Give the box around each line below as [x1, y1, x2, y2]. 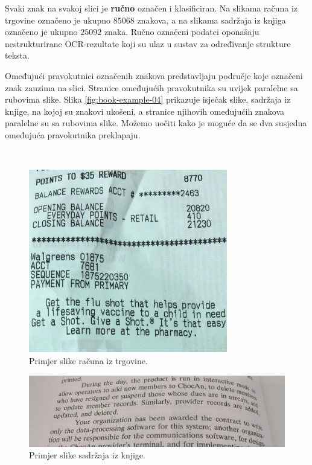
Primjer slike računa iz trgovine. [29, 354, 148, 367]
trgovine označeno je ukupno [5, 13, 111, 26]
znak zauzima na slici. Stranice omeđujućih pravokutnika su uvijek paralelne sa [5, 81, 298, 94]
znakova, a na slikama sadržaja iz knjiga [137, 13, 286, 26]
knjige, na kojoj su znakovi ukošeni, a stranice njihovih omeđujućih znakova [5, 104, 285, 117]
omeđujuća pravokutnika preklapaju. [5, 128, 141, 141]
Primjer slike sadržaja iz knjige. [29, 449, 145, 461]
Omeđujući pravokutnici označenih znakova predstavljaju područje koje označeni [5, 69, 303, 82]
